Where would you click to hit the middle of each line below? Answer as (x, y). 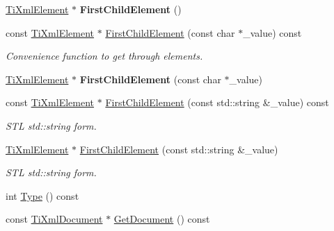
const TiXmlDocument (54, 219)
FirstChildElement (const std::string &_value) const (217, 102)
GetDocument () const (162, 219)
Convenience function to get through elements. (104, 56)
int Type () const (42, 195)
